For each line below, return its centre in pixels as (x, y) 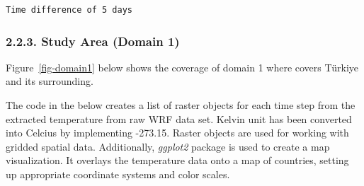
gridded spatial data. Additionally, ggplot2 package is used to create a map (168, 146)
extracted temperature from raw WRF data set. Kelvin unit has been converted (179, 118)
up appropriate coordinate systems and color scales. (118, 174)
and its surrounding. (50, 81)
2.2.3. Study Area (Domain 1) (93, 41)
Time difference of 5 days (69, 10)
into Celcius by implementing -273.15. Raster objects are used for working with (177, 133)
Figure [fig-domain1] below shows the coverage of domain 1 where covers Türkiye (182, 67)
